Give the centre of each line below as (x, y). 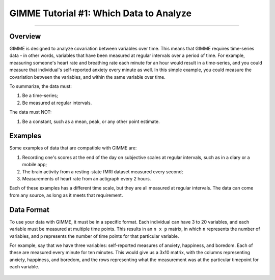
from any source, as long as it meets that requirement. (66, 195)
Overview (25, 36)
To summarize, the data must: (41, 86)
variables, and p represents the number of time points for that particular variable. (94, 236)
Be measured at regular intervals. (57, 103)
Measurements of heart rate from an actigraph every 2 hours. (87, 179)
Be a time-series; (40, 96)
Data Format (29, 210)
